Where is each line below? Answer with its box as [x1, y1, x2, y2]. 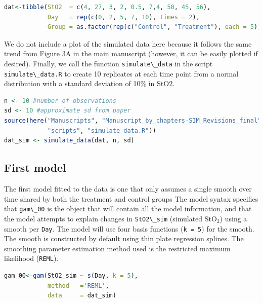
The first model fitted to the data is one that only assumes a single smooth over [4, 183, 252, 194]
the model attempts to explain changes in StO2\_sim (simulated [4, 213, 203, 223]
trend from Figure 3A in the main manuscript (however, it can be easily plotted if [4, 48, 258, 59]
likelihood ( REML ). [4, 253, 59, 263]
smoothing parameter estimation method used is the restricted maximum [4, 243, 231, 253]
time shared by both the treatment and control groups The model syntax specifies [4, 193, 258, 204]
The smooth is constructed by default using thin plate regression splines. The [4, 233, 244, 244]
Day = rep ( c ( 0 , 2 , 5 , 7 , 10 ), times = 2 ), [47, 13, 200, 21]
